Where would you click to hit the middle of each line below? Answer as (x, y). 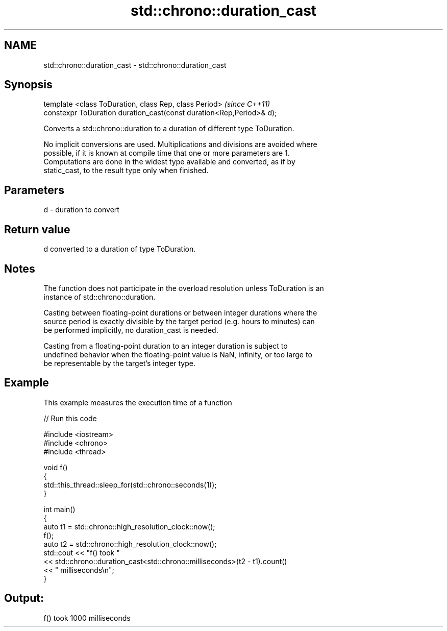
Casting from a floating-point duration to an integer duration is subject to (166, 346)
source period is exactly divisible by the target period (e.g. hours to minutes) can (179, 321)
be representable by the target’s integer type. (119, 363)
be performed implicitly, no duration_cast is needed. (131, 330)
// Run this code (70, 418)
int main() (59, 509)
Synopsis (28, 85)
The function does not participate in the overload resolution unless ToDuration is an (184, 288)
